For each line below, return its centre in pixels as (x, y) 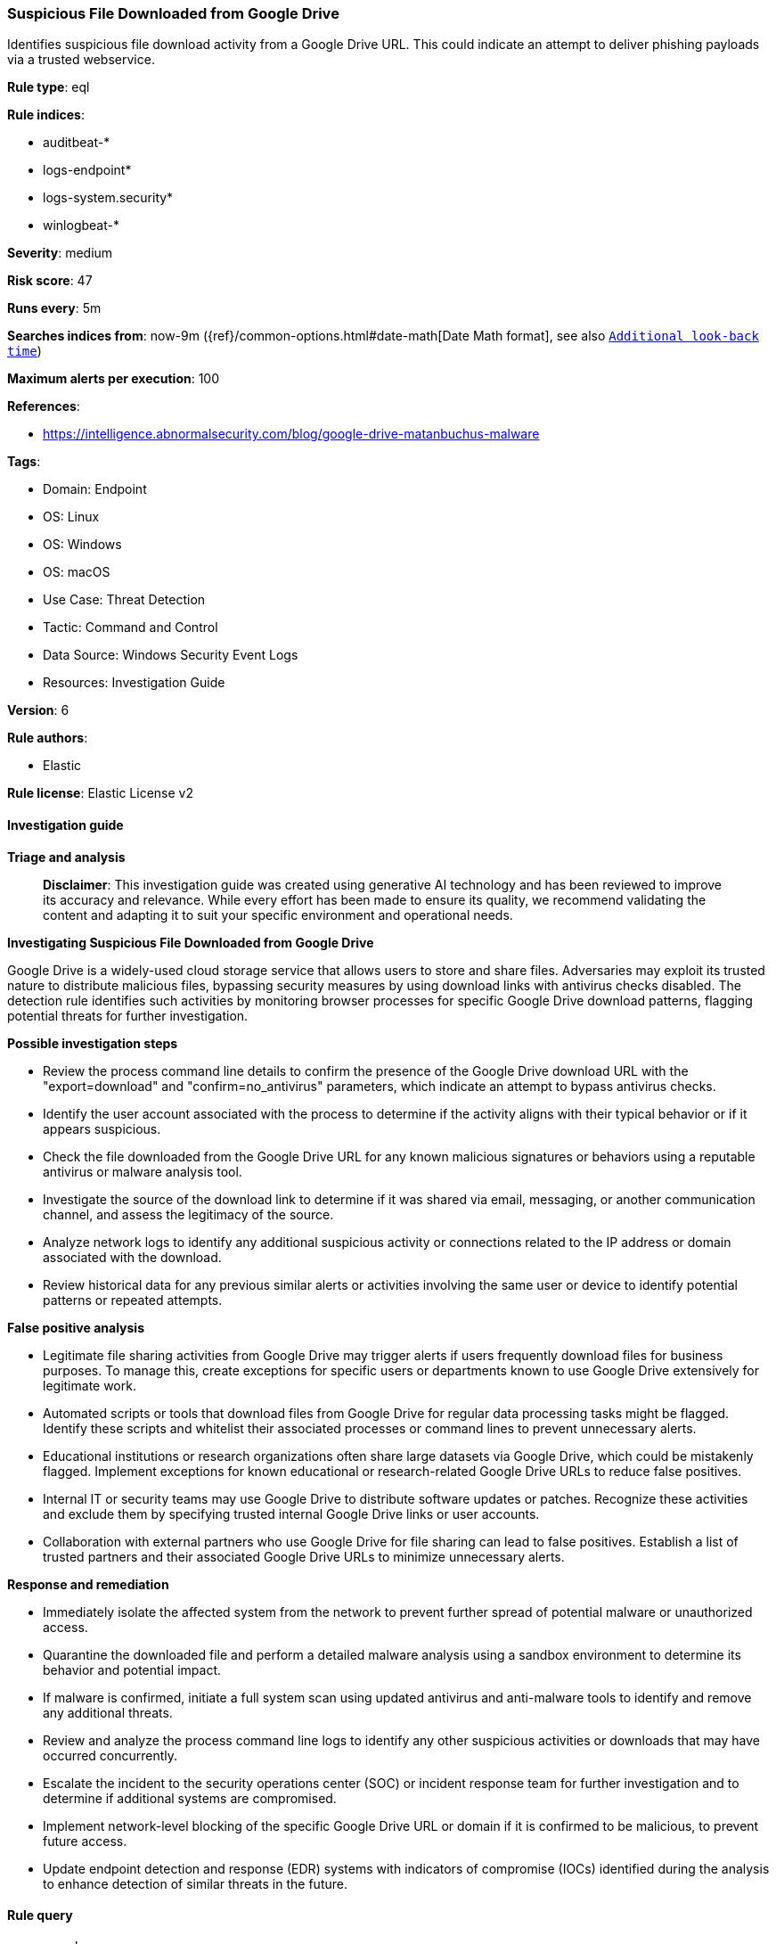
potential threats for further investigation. (128, 1015)
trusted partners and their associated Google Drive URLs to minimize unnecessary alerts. (304, 1556)
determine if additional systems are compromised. (190, 1798)
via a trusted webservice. (81, 60)
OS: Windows (82, 545)
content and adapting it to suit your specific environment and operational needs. (278, 915)
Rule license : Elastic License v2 (100, 793)
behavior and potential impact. (132, 1669)
